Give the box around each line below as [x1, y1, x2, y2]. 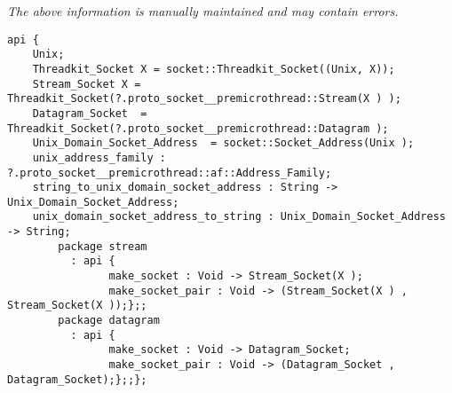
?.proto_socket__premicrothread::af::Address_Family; [7, 166, 332, 179]
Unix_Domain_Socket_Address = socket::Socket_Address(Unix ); [32, 137, 415, 150]
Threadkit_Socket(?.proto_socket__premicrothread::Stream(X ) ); [7, 92, 401, 106]
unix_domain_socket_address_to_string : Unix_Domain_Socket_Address [32, 210, 446, 224]
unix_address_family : [32, 151, 166, 164]
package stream [58, 240, 147, 253]
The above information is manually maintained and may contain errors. [7, 2, 399, 20]
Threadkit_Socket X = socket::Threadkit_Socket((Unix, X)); [32, 62, 395, 75]
